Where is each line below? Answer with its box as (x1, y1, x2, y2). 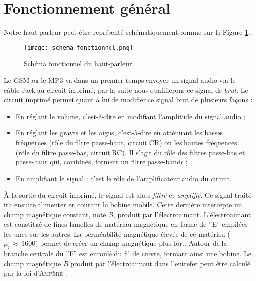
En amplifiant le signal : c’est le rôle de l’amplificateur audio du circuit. (15, 173, 232, 183)
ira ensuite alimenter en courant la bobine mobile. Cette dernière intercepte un (4, 199, 242, 209)
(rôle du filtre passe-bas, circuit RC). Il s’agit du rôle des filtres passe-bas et (15, 147, 245, 157)
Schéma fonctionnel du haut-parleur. (24, 58, 134, 69)
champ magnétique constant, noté (4, 209, 106, 219)
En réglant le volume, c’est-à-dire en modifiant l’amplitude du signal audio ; (15, 111, 245, 121)
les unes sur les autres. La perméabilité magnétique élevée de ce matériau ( (4, 228, 230, 239)
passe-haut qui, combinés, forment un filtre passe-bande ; (15, 157, 188, 167)
